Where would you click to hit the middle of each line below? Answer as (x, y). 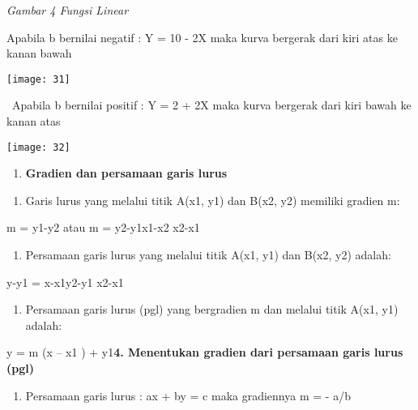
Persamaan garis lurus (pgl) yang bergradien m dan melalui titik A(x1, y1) (212, 309)
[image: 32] (38, 147)
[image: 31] (38, 79)
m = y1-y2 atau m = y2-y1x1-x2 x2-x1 (103, 227)
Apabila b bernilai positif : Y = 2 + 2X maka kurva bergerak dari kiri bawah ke (211, 105)
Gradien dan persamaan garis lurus (126, 173)
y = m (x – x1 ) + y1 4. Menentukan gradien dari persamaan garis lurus (205, 352)
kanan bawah (39, 53)
